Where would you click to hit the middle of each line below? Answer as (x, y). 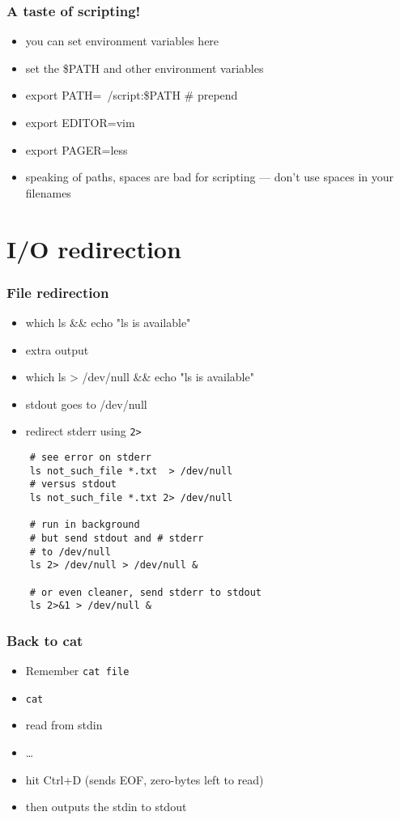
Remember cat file (77, 671)
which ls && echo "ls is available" (108, 322)
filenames (48, 192)
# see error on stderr (90, 457)
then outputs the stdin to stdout (106, 807)
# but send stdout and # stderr (117, 538)
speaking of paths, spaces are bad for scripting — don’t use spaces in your (210, 177)
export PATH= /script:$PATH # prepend (132, 95)
